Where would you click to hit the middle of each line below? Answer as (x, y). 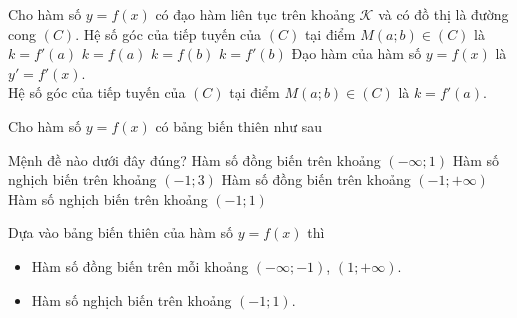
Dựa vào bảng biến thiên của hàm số (121, 232)
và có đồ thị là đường (443, 14)
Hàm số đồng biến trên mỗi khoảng (140, 265)
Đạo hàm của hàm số (356, 53)
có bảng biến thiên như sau (238, 125)
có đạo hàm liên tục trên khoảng (255, 14)
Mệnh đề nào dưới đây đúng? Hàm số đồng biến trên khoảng (194, 159)
